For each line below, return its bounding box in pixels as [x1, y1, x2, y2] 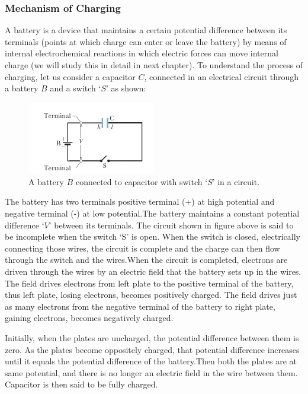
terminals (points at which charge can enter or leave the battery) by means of [5, 35, 287, 47]
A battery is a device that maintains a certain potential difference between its [5, 24, 287, 36]
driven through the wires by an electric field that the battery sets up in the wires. [5, 265, 301, 277]
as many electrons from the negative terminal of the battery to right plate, [5, 300, 275, 312]
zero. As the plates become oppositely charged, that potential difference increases [5, 343, 300, 355]
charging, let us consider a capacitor [5, 70, 136, 82]
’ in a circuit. [212, 175, 260, 188]
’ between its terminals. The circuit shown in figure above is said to [49, 218, 294, 231]
